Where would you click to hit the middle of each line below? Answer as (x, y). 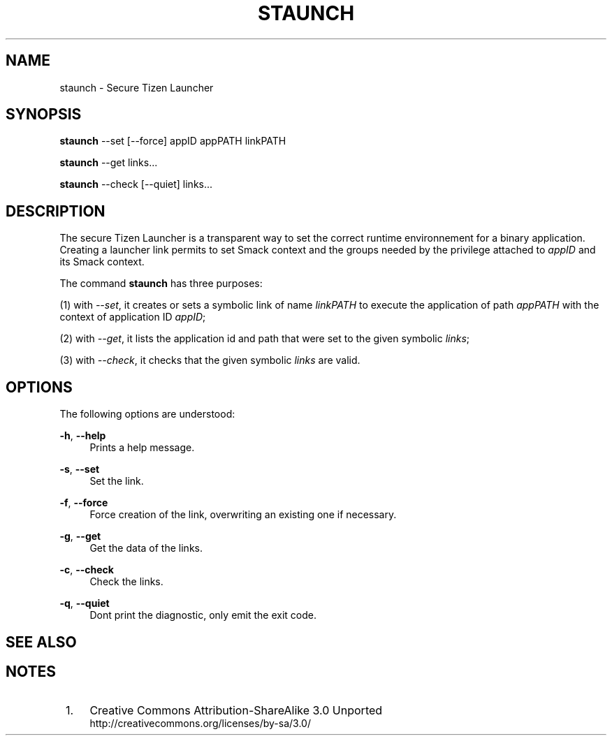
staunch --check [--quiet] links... (136, 184)
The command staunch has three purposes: (161, 284)
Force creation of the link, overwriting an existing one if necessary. (243, 515)
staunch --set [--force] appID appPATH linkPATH (173, 141)
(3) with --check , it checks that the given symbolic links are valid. (210, 360)
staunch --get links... (109, 163)
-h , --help (83, 436)
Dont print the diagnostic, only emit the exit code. (203, 615)
